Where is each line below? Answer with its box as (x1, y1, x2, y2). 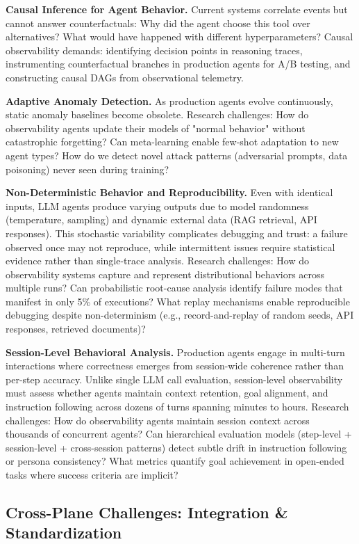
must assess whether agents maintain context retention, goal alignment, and (6, 385, 328, 400)
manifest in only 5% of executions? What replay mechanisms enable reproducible (6, 294, 350, 308)
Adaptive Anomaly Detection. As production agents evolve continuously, (6, 93, 333, 108)
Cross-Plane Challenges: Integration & (6, 501, 288, 522)
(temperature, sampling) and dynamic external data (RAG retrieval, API (6, 212, 317, 227)
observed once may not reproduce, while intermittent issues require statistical (6, 239, 335, 254)
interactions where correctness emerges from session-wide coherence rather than (6, 358, 344, 373)
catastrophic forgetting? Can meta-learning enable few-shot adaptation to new (6, 134, 339, 149)
